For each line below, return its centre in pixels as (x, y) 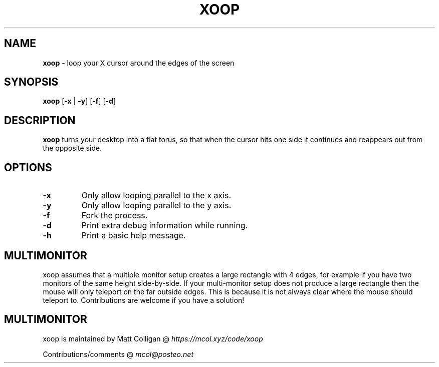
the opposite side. (72, 148)
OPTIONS (28, 167)
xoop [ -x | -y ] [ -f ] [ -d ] (79, 101)
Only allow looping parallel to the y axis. (156, 206)
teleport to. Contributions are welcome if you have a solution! (144, 300)
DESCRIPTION (40, 120)
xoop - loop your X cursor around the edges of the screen (139, 63)
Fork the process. (115, 216)
